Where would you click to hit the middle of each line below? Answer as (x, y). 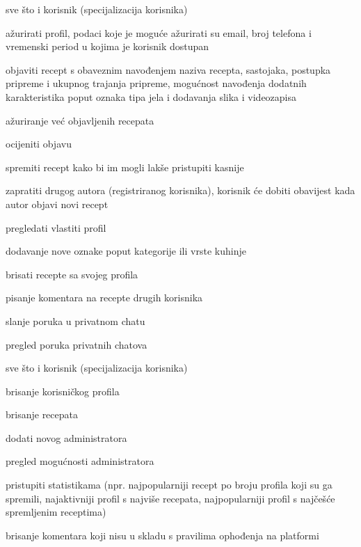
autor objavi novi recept (57, 204)
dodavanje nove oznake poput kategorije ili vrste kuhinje (126, 251)
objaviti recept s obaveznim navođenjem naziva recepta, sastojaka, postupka (168, 69)
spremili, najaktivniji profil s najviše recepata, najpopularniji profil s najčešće (170, 498)
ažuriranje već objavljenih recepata (80, 120)
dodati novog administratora (66, 437)
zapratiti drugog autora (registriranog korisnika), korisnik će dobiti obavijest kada (180, 190)
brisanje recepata (42, 414)
